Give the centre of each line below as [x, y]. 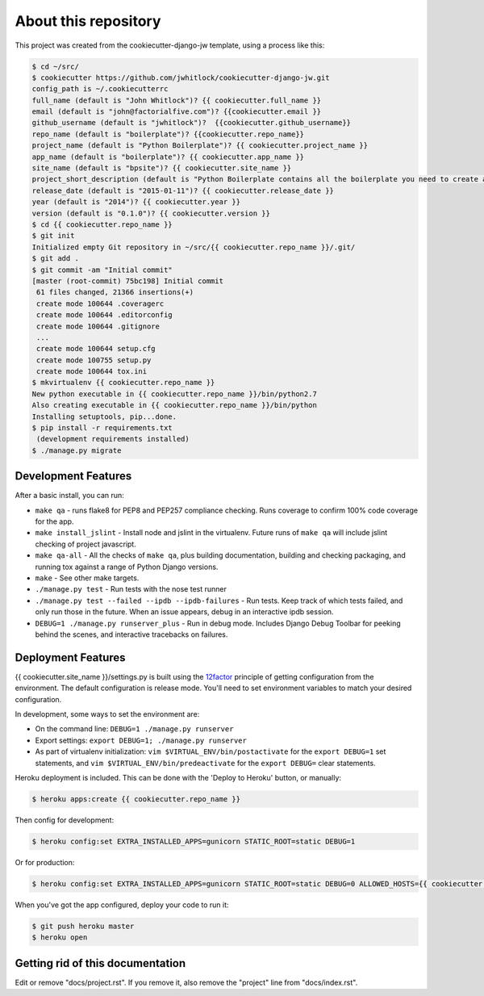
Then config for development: [65, 820]
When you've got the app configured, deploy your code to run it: [122, 905]
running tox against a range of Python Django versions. [127, 567]
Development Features [73, 476]
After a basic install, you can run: [69, 496]
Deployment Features [70, 657]
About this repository [88, 21]
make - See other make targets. [87, 578]
